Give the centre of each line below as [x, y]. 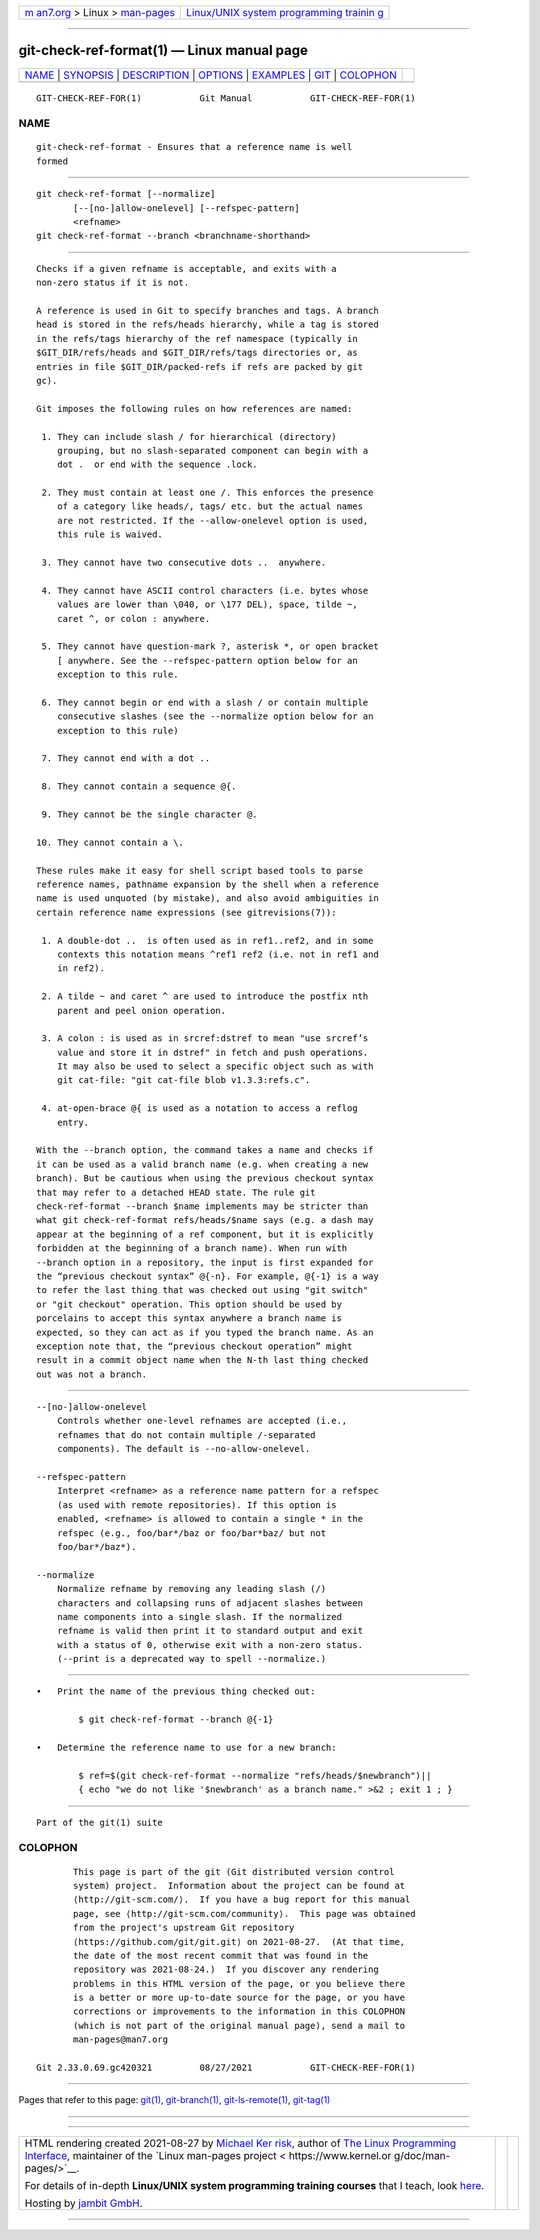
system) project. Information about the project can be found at [239, 1885]
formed [52, 161]
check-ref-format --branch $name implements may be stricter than [202, 1206]
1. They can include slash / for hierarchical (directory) [189, 436]
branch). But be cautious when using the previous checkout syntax [205, 1178]
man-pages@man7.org [121, 2039]
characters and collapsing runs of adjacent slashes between [210, 1603]
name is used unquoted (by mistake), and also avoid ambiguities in [207, 898]
